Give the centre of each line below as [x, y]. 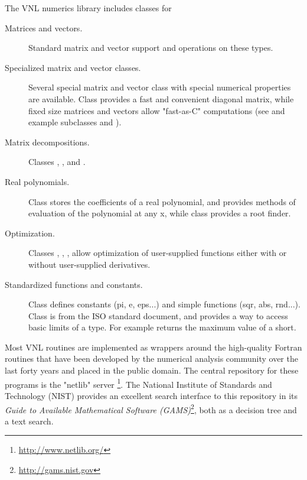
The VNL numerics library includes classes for [88, 8]
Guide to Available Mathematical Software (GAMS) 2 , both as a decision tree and [151, 408]
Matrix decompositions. [47, 142]
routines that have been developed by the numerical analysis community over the [151, 359]
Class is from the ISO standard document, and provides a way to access [158, 315]
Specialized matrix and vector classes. [73, 67]
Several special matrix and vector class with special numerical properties [160, 87]
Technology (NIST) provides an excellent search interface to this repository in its [151, 395]
